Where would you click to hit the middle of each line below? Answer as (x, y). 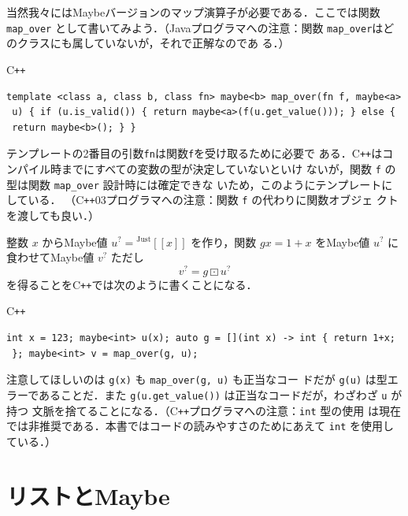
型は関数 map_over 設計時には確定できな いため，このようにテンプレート (194, 184)
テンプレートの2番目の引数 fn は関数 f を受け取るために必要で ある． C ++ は (195, 153)
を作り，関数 (224, 241)
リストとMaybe (88, 495)
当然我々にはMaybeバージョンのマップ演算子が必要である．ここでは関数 (193, 12)
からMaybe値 (75, 241)
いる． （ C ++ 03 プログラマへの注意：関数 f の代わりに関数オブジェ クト (213, 200)
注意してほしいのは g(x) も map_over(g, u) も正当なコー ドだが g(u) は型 (197, 379)
